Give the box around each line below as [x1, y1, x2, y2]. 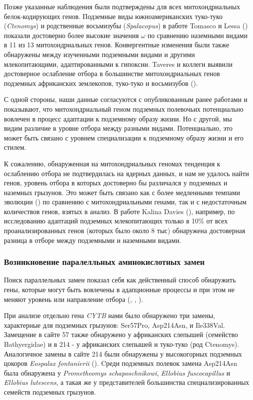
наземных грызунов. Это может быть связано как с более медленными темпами [4, 187, 240, 197]
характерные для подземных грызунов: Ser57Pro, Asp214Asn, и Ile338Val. [4, 320, 225, 330]
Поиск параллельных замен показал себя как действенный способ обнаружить [4, 275, 236, 285]
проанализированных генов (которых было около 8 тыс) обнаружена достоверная [4, 225, 245, 236]
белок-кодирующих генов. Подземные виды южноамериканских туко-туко [4, 11, 223, 21]
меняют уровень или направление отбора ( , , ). [4, 294, 143, 304]
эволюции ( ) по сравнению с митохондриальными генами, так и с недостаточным [4, 197, 247, 207]
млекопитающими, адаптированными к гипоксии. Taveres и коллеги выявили [4, 59, 233, 69]
